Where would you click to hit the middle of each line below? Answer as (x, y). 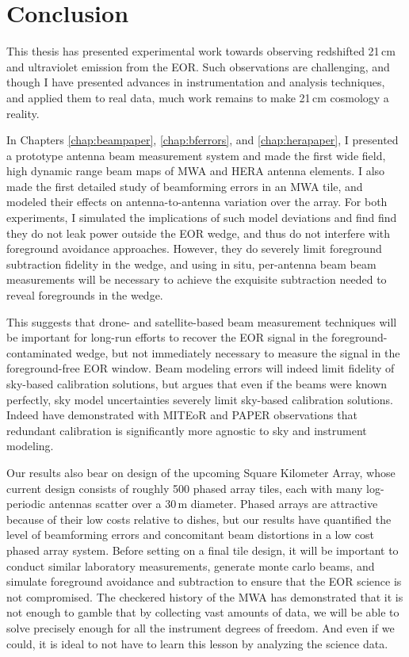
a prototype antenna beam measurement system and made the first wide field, (196, 155)
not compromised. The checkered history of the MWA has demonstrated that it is (205, 596)
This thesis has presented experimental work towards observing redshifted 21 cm (201, 51)
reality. (23, 113)
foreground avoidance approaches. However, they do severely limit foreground (194, 248)
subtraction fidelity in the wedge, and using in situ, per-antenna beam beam (191, 264)
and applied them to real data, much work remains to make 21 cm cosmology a (198, 97)
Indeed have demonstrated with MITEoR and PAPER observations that (182, 415)
